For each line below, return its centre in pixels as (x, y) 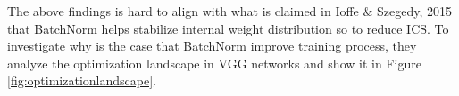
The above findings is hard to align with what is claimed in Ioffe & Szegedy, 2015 (230, 11)
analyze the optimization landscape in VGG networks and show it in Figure (214, 63)
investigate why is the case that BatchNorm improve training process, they (212, 46)
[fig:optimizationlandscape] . (82, 80)
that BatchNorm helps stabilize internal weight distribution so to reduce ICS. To (228, 28)
